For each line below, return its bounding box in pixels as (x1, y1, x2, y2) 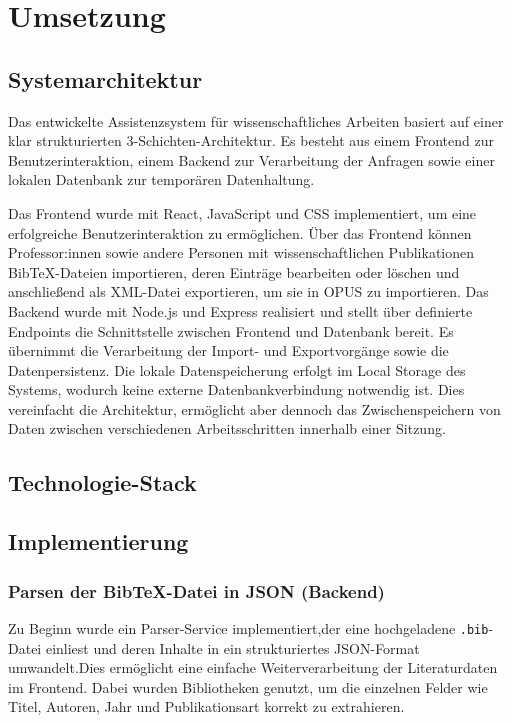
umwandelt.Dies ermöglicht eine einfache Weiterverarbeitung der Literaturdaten (8, 657, 498, 678)
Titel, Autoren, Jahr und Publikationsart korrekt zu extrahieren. (8, 696, 405, 717)
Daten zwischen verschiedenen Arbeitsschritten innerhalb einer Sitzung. (8, 418, 446, 439)
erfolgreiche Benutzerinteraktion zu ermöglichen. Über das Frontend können (8, 222, 472, 243)
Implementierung (8, 526, 189, 557)
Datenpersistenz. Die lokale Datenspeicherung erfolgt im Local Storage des (8, 359, 466, 380)
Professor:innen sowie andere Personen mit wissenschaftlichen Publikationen (8, 242, 475, 263)
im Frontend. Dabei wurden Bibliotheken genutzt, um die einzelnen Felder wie (8, 676, 488, 697)
